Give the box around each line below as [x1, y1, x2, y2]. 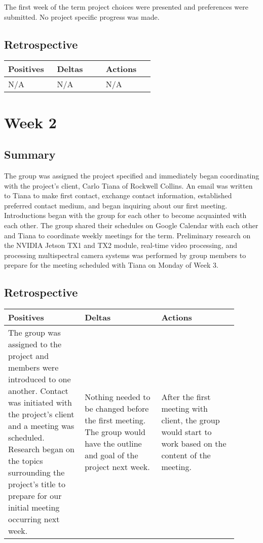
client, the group [161, 414, 220, 426]
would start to [161, 425, 212, 438]
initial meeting [8, 501, 60, 514]
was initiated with [8, 396, 72, 409]
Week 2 [4, 112, 57, 132]
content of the [161, 449, 211, 461]
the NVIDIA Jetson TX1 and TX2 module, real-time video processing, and [4, 240, 237, 250]
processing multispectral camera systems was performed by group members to [4, 249, 246, 260]
